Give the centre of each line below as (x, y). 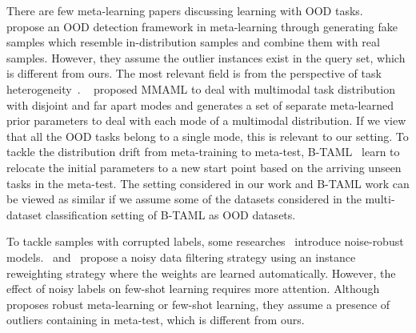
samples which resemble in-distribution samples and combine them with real (193, 42)
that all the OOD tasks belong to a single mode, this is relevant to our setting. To (208, 136)
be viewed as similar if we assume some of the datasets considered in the (184, 199)
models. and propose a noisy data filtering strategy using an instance (181, 257)
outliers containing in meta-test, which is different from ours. (156, 320)
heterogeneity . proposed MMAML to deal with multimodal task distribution (201, 88)
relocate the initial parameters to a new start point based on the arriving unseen (204, 167)
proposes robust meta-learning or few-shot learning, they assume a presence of (198, 304)
